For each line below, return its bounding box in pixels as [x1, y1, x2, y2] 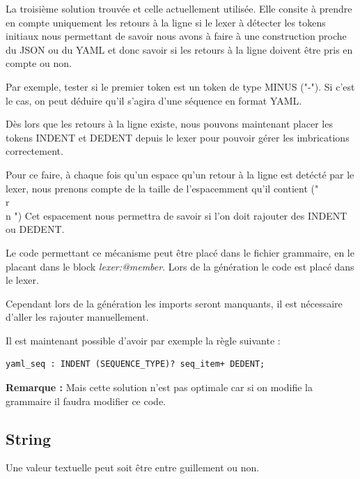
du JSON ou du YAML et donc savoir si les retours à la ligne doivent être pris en [6, 42, 353, 56]
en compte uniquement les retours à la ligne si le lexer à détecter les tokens [6, 15, 326, 29]
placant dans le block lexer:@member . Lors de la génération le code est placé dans [6, 259, 354, 273]
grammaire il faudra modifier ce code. [6, 393, 166, 408]
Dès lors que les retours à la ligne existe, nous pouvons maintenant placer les [6, 116, 333, 131]
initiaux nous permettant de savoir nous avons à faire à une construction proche [6, 29, 347, 43]
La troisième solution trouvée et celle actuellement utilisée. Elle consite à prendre [6, 1, 352, 15]
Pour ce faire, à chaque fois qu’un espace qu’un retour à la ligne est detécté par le [6, 167, 354, 181]
